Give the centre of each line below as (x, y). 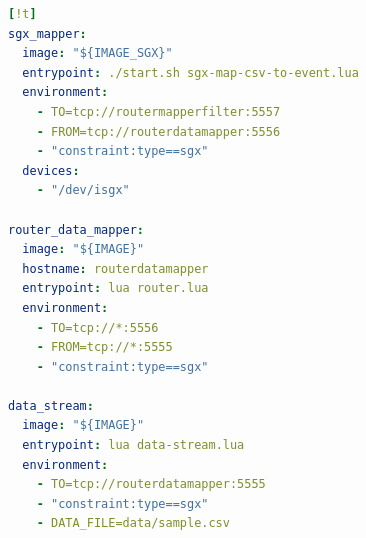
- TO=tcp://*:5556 (97, 327)
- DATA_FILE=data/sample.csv (133, 523)
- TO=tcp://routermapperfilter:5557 (158, 111)
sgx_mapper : (47, 33)
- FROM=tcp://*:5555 (104, 347)
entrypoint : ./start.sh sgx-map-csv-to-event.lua (190, 72)
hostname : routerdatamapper (115, 268)
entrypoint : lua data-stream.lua (133, 445)
